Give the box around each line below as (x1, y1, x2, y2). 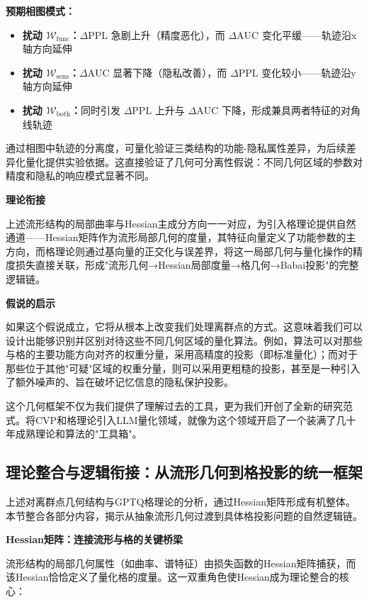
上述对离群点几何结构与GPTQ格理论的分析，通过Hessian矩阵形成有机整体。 (6, 494, 356, 509)
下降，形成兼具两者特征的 (221, 102, 341, 117)
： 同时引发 (70, 102, 120, 117)
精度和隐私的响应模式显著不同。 (6, 168, 154, 183)
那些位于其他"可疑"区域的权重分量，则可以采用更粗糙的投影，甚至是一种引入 (6, 360, 361, 375)
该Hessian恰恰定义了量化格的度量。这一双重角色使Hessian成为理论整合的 (6, 569, 339, 584)
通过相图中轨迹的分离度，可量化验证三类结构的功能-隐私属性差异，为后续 (6, 140, 346, 155)
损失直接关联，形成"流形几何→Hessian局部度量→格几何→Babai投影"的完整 (15, 257, 359, 272)
